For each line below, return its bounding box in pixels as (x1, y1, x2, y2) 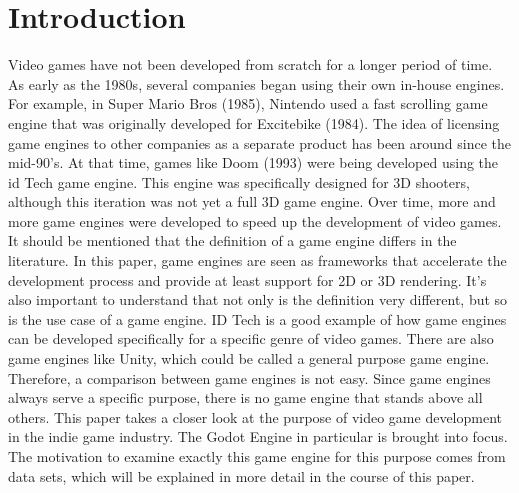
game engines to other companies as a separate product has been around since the (8, 132, 512, 153)
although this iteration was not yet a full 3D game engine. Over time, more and (8, 191, 496, 212)
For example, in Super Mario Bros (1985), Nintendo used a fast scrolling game (8, 93, 488, 114)
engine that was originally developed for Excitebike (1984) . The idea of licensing (8, 112, 500, 133)
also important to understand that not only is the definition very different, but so (8, 289, 508, 310)
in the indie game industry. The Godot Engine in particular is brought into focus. (8, 426, 508, 447)
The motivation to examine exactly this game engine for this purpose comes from (8, 446, 506, 466)
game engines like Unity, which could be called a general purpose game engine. (8, 348, 490, 369)
